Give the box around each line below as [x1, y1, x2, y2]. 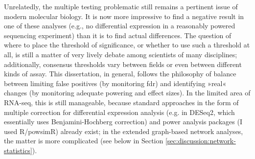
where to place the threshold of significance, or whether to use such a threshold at [4, 40, 250, 50]
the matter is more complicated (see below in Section [4, 136, 163, 146]
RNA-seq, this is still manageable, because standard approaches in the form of [4, 97, 239, 107]
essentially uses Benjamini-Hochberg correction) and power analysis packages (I [4, 116, 242, 127]
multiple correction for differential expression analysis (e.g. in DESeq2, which [4, 107, 235, 117]
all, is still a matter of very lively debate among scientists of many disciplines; [4, 49, 237, 59]
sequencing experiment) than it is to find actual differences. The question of [4, 30, 232, 40]
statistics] [4, 145, 32, 155]
